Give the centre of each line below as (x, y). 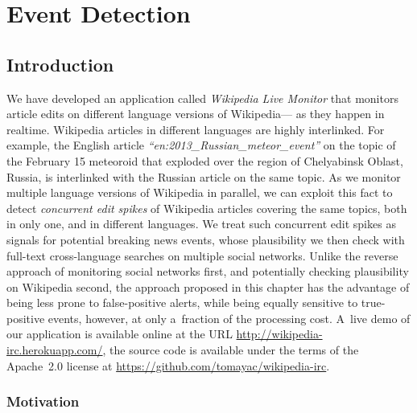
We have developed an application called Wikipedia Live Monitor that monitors (202, 98)
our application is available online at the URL (120, 334)
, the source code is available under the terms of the (231, 350)
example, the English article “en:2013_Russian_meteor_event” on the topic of (201, 145)
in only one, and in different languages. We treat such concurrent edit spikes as (201, 224)
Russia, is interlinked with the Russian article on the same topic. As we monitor (204, 176)
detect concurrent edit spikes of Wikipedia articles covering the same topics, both (207, 208)
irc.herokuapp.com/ (55, 350)
